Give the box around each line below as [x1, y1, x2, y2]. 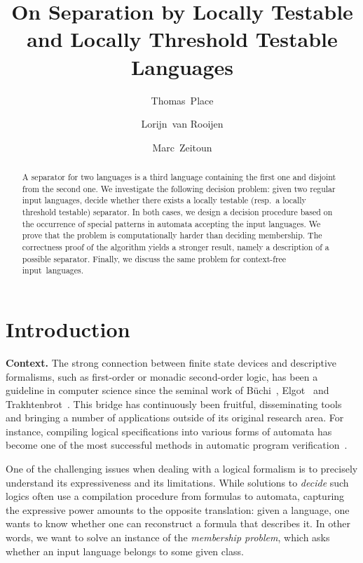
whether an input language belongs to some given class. [6, 543, 244, 558]
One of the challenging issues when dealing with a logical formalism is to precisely [6, 461, 358, 476]
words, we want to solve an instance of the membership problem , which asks [6, 530, 330, 545]
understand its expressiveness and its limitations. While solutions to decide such [6, 475, 349, 489]
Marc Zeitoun [152, 140, 212, 154]
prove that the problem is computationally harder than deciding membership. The [22, 229, 322, 241]
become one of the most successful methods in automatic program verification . [6, 437, 348, 452]
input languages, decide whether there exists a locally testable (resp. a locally [22, 194, 306, 206]
